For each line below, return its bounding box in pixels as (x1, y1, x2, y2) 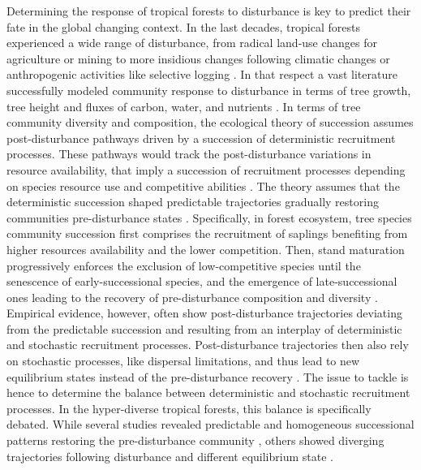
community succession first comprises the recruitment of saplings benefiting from (6, 225, 408, 242)
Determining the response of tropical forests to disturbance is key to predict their (6, 2, 411, 19)
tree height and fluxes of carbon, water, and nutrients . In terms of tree (6, 97, 361, 114)
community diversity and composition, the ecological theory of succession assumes (6, 114, 414, 131)
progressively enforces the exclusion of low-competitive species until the (6, 257, 361, 274)
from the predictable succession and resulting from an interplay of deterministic (6, 320, 402, 337)
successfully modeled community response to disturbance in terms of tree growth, (6, 81, 411, 98)
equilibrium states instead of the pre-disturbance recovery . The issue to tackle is (6, 368, 409, 385)
